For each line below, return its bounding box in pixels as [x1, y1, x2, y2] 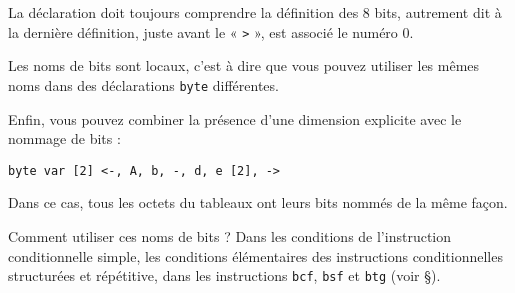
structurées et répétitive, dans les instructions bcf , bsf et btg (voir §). [8, 265, 441, 286]
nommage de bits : [8, 128, 121, 149]
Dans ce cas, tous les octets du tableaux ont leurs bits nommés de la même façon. [8, 192, 508, 213]
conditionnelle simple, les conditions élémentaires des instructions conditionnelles [8, 245, 503, 266]
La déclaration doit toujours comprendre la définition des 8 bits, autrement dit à [8, 2, 502, 22]
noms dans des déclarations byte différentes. [8, 74, 279, 95]
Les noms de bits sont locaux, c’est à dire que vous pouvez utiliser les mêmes [8, 55, 480, 76]
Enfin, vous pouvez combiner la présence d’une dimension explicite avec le [8, 108, 462, 129]
